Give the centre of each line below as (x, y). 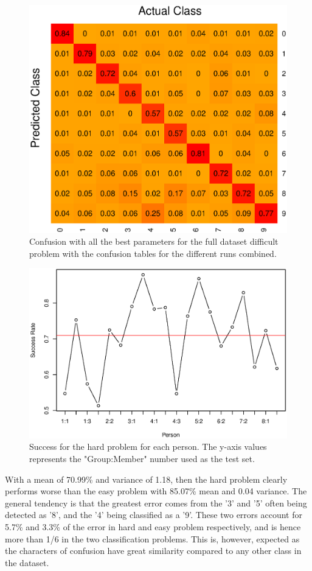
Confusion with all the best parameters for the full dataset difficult (154, 241)
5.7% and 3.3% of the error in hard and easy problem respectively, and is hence (153, 526)
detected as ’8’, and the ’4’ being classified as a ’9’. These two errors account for (154, 515)
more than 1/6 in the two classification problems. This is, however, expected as (152, 538)
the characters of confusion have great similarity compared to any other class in (153, 551)
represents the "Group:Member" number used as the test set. (142, 458)
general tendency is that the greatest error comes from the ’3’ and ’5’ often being (156, 503)
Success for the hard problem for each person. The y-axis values (148, 447)
